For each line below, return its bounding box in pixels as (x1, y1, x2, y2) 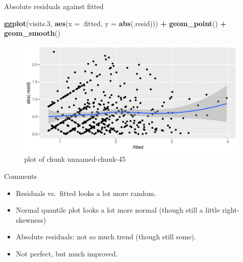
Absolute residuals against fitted (4, 1, 104, 11)
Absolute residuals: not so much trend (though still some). (16, 231, 196, 242)
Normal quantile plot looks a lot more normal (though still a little (16, 205, 220, 215)
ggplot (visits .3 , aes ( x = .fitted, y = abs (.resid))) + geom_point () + (4, 18, 227, 28)
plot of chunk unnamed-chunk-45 (24, 154, 126, 164)
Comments (4, 170, 37, 181)
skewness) (16, 214, 46, 225)
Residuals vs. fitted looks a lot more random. (16, 187, 156, 198)
